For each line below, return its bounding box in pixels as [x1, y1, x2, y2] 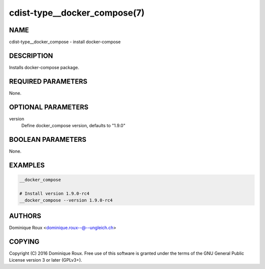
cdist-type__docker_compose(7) [9, 7, 145, 18]
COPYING [9, 237, 40, 246]
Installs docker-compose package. [9, 64, 79, 70]
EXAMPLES [9, 161, 45, 169]
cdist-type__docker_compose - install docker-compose [9, 39, 121, 45]
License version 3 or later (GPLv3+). [9, 257, 82, 263]
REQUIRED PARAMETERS [9, 77, 88, 86]
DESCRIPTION [9, 51, 53, 60]
